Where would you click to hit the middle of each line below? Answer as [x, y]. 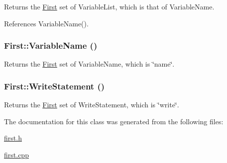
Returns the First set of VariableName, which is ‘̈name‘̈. [89, 64]
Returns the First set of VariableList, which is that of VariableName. [109, 6]
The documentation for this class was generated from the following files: [114, 121]
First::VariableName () [51, 45]
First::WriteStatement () [55, 86]
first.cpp [16, 155]
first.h [13, 138]
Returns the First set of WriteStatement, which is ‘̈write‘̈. [92, 105]
